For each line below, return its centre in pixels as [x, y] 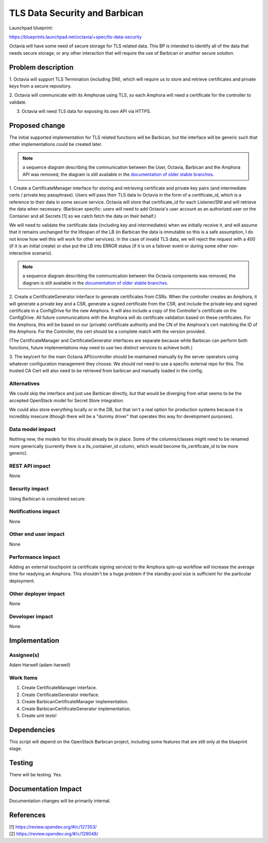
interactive [20, 253]
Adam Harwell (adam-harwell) [40, 665]
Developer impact [31, 616]
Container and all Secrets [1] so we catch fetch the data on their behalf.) [83, 216]
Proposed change [37, 125]
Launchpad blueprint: [31, 28]
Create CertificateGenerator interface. [60, 695]
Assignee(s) [24, 655]
